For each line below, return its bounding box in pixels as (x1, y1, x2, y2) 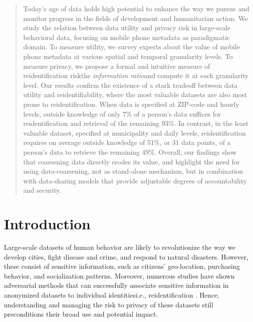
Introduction (4, 214, 91, 234)
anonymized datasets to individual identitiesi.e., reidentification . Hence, (4, 289, 220, 300)
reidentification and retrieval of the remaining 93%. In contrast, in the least (23, 118, 249, 128)
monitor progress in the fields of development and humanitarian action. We (23, 13, 248, 23)
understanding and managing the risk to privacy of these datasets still (4, 299, 214, 309)
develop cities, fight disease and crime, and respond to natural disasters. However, (4, 251, 249, 262)
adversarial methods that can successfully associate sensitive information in (4, 280, 229, 290)
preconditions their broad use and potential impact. (4, 309, 158, 319)
